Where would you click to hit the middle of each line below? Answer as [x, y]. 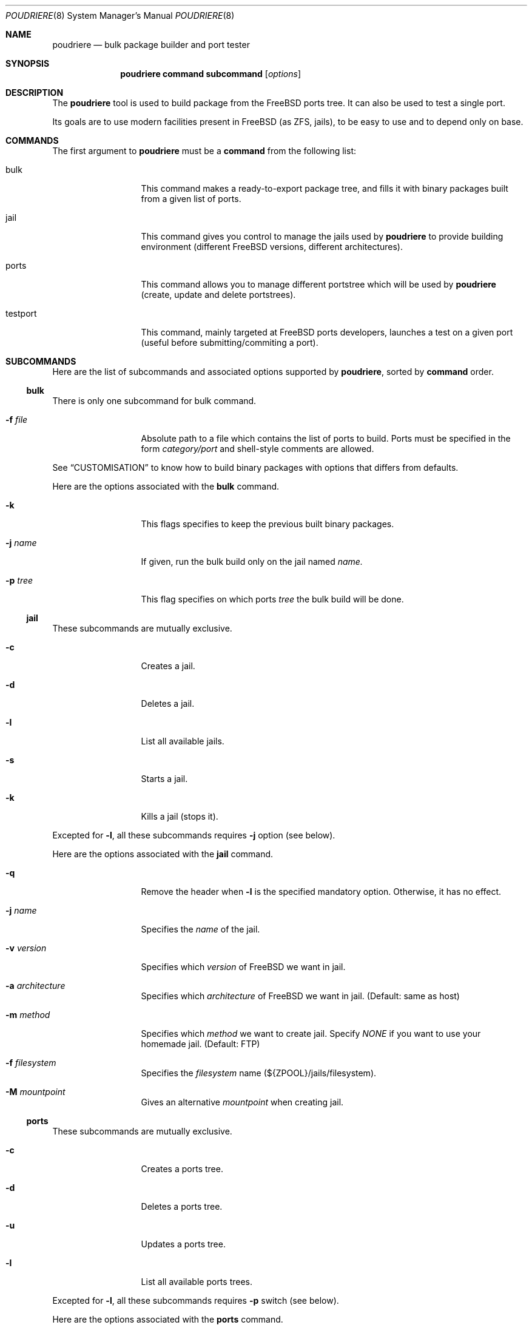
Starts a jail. [164, 779]
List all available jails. [183, 741]
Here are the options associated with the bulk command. [166, 486]
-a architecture [35, 986]
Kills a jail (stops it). [180, 816]
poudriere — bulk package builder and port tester [151, 45]
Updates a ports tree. [183, 1244]
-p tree [19, 580]
